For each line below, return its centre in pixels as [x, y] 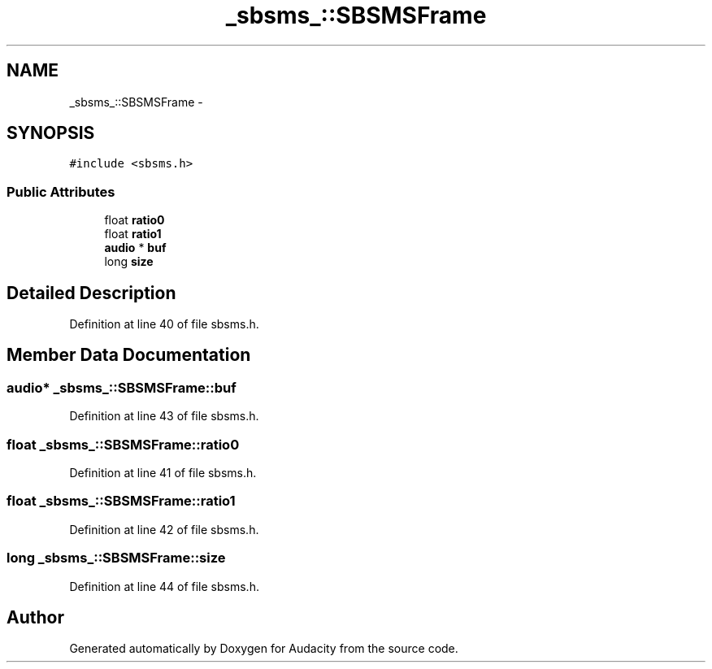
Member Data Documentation [129, 355]
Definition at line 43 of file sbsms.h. [164, 416]
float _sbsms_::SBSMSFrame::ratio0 [123, 444]
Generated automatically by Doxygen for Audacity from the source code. [264, 649]
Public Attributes [61, 191]
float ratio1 [133, 234]
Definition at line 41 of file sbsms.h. [163, 473]
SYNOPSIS [51, 133]
